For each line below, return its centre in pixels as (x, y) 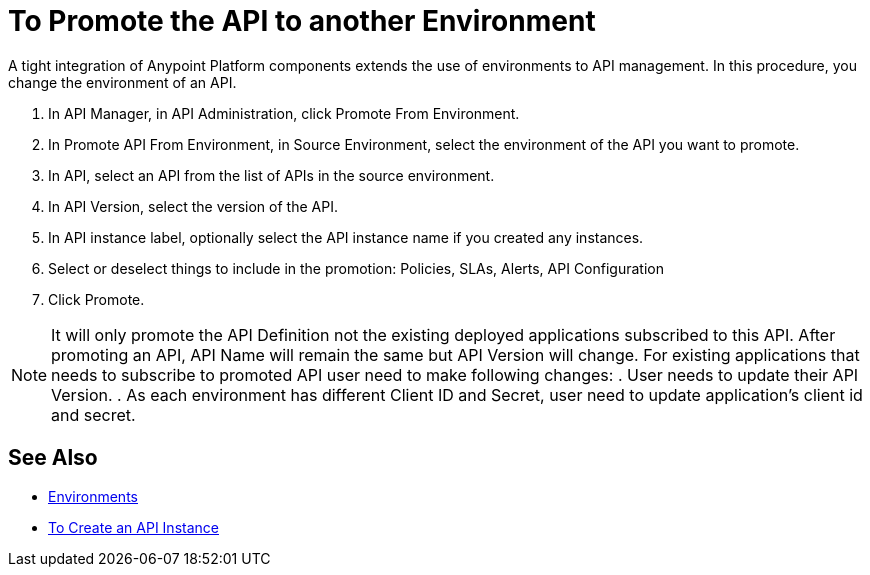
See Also (53, 458)
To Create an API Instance (133, 527)
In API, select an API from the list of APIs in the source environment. (271, 175)
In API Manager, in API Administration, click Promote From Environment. (284, 113)
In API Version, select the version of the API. (193, 206)
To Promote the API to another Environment (302, 21)
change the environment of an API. (122, 82)
